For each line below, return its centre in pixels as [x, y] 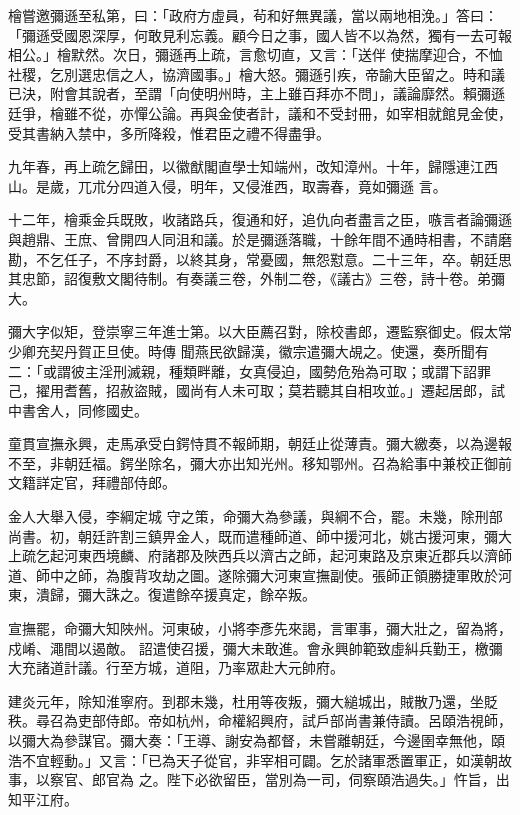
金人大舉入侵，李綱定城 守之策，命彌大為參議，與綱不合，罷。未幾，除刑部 [255, 516]
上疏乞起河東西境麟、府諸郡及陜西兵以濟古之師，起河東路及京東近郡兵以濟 [253, 555]
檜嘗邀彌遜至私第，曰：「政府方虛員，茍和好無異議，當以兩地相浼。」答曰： [253, 15]
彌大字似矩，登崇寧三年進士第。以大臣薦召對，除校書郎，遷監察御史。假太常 [260, 331]
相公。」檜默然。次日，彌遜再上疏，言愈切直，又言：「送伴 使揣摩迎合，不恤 [255, 54]
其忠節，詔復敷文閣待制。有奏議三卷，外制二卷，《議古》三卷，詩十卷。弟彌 [256, 278]
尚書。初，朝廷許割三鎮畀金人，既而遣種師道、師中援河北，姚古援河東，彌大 [260, 535]
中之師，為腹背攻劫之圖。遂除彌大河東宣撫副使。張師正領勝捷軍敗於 [273, 574]
